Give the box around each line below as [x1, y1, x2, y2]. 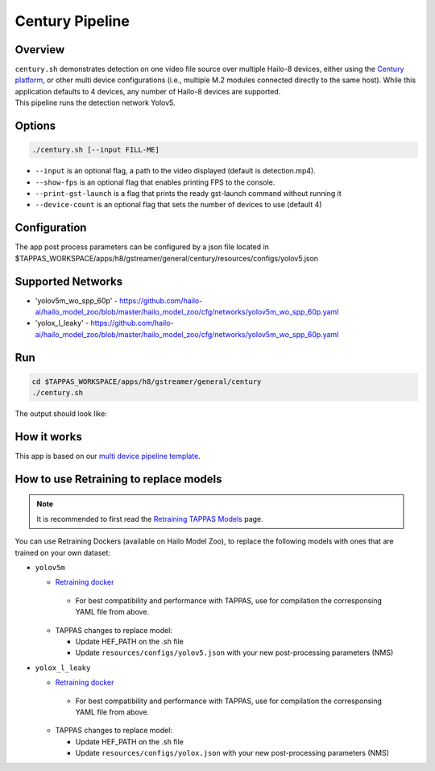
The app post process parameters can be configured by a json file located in [14, 242, 270, 252]
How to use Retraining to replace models [14, 472, 222, 486]
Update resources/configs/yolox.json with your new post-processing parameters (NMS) [75, 748, 390, 758]
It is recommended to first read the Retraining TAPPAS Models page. [36, 514, 263, 523]
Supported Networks [14, 274, 123, 288]
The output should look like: [14, 409, 108, 419]
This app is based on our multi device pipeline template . [14, 452, 201, 461]
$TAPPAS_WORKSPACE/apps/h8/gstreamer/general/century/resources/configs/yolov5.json [14, 253, 318, 263]
